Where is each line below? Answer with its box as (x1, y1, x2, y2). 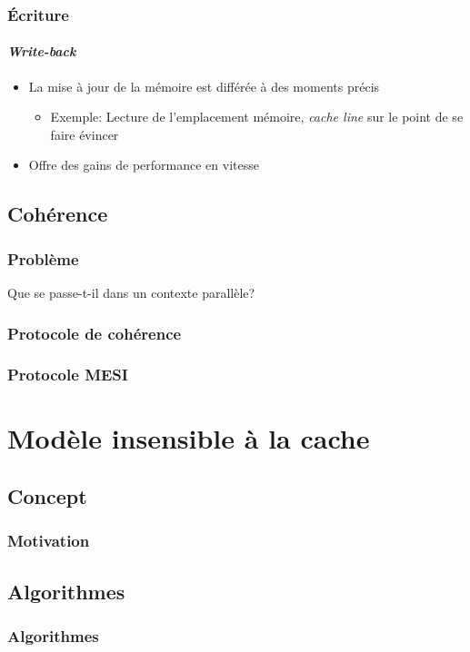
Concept (7, 482, 87, 510)
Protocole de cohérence (7, 321, 182, 344)
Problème (7, 247, 79, 270)
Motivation (7, 529, 90, 552)
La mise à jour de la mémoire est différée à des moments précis (28, 76, 380, 95)
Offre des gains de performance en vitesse (28, 155, 259, 174)
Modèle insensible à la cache (7, 420, 370, 457)
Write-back (7, 42, 76, 61)
